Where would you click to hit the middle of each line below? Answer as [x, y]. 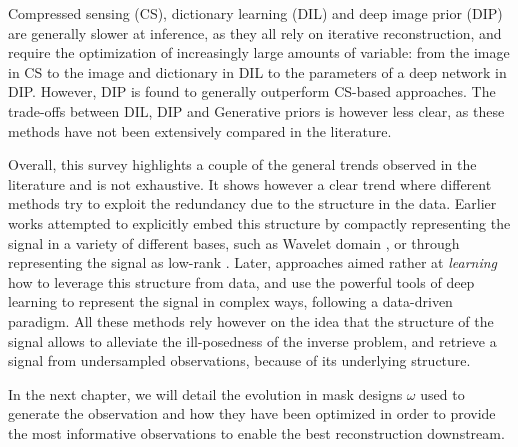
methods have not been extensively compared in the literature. [200, 130]
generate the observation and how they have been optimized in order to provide [252, 413]
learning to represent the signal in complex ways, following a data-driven [230, 301]
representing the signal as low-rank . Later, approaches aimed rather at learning [253, 262]
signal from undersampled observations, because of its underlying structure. [239, 360]
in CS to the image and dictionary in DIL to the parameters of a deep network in [257, 71]
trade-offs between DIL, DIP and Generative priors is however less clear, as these [256, 110]
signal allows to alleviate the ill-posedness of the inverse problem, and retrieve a [252, 340]
